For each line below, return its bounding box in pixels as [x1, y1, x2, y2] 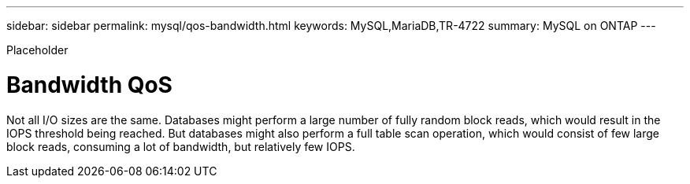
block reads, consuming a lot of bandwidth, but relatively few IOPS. [6, 139, 355, 153]
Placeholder [6, 43, 69, 57]
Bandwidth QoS [6, 71, 172, 98]
